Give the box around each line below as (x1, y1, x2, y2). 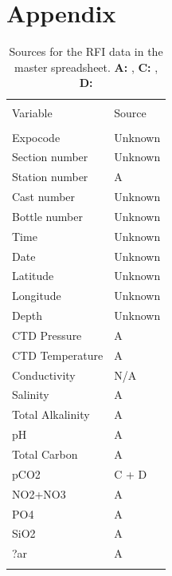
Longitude (12, 287, 61, 304)
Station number (12, 168, 88, 185)
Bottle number (12, 207, 83, 224)
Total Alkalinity (12, 406, 90, 423)
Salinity (12, 386, 49, 403)
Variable (12, 105, 53, 121)
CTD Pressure (12, 326, 82, 343)
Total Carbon (12, 446, 78, 462)
